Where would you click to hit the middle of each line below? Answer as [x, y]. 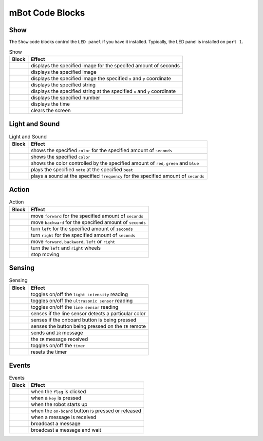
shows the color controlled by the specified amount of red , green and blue [115, 163]
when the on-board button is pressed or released [86, 411]
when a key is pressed [56, 398]
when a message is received [64, 417]
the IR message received [59, 339]
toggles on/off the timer [58, 345]
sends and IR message [57, 333]
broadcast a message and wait [66, 430]
